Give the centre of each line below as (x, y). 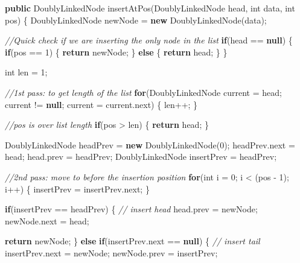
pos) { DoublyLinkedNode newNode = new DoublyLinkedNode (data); (136, 20)
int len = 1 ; (26, 72)
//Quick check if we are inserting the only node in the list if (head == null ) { (149, 40)
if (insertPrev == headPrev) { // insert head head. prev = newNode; (131, 209)
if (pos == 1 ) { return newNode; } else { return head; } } (116, 52)
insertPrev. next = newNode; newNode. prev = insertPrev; (111, 252)
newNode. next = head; (47, 220)
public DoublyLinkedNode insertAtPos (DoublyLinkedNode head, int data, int (150, 8)
